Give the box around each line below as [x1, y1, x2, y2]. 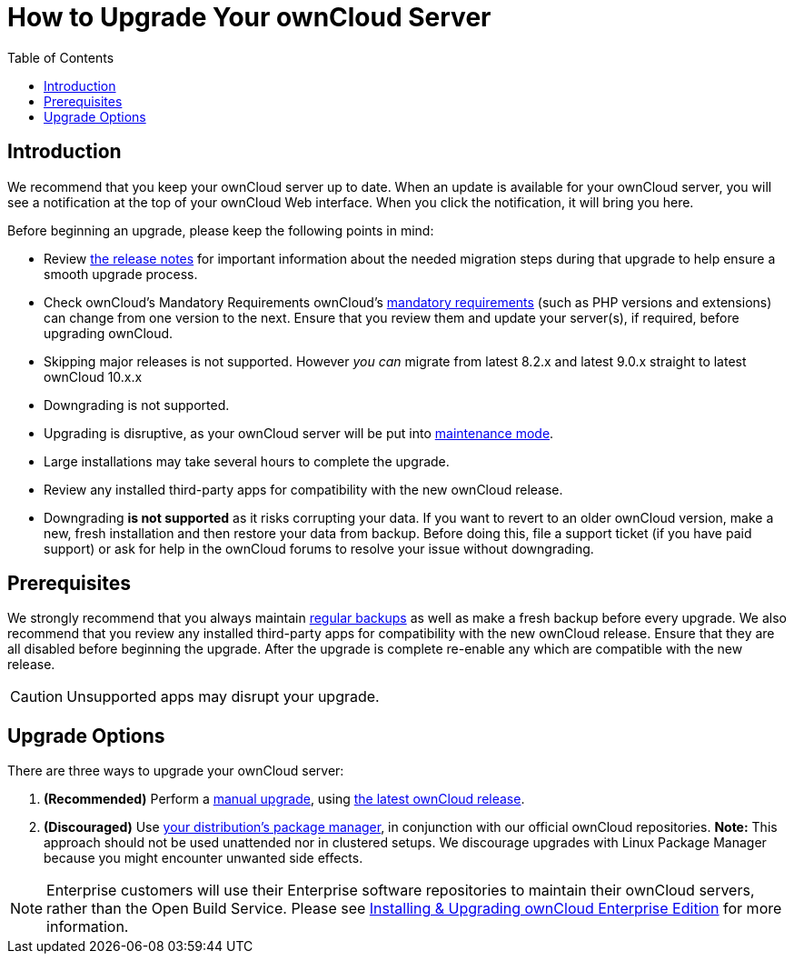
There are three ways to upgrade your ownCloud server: [7, 763, 344, 779]
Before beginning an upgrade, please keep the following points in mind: [7, 222, 434, 238]
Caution [10, 687, 64, 706]
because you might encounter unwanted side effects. [44, 850, 363, 866]
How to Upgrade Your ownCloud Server [7, 2, 491, 33]
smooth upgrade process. [44, 265, 198, 282]
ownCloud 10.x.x [44, 368, 143, 385]
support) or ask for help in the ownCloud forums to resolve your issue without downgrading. [44, 540, 594, 556]
